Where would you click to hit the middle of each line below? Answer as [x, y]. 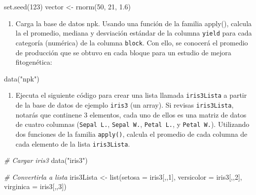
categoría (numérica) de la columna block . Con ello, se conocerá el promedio [132, 42]
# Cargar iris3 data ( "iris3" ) [46, 160]
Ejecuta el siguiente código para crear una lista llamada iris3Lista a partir [131, 95]
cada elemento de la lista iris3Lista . [73, 143]
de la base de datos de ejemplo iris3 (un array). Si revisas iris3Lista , [125, 104]
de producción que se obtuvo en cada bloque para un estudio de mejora [123, 52]
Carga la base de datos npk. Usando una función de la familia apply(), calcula [134, 23]
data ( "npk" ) [22, 78]
